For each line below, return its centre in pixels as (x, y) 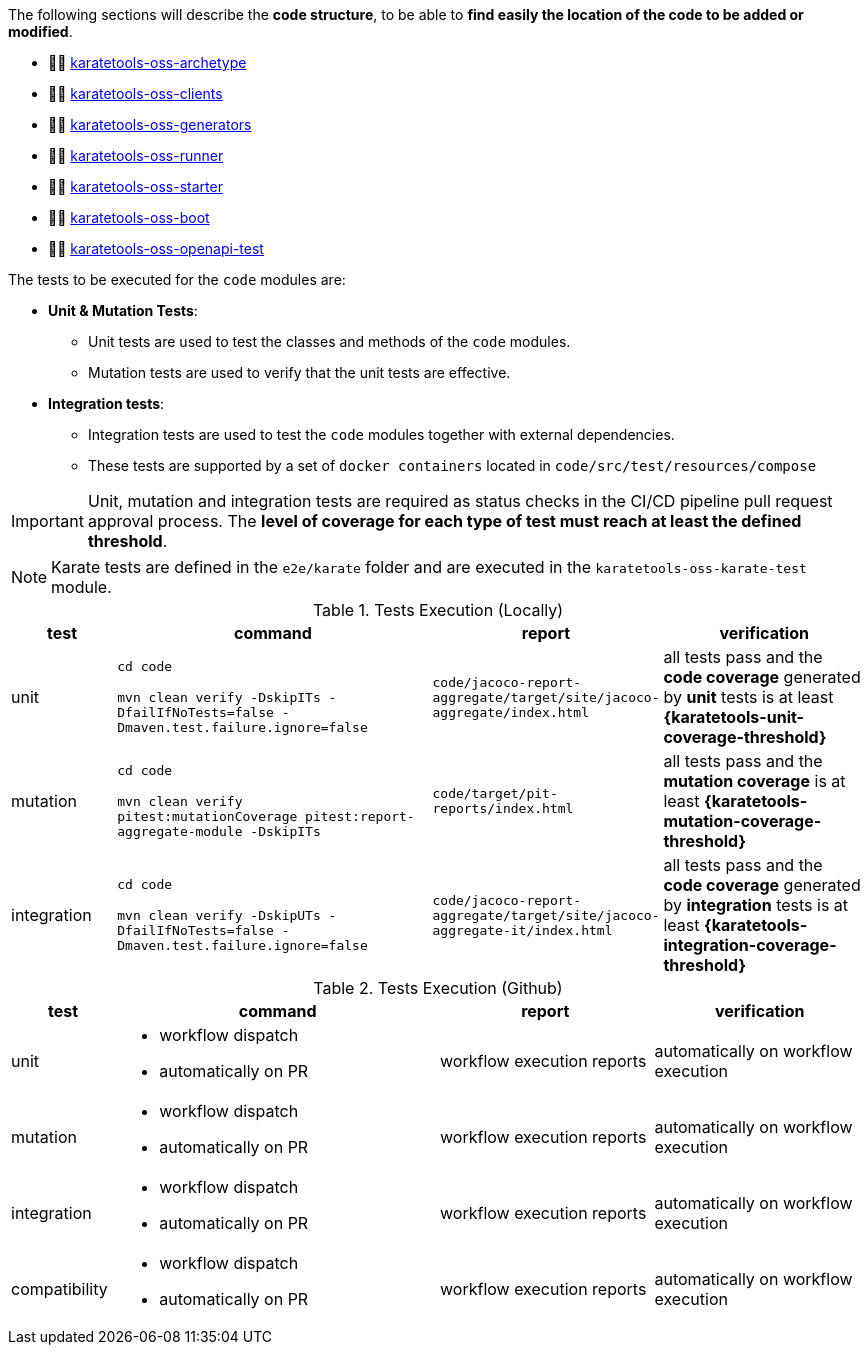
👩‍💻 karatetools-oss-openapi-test (156, 248)
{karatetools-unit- (734, 717)
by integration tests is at (756, 905)
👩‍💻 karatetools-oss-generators (150, 124)
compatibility (59, 1289)
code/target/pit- (495, 793)
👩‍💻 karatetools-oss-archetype (147, 62)
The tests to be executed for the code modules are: (177, 279)
